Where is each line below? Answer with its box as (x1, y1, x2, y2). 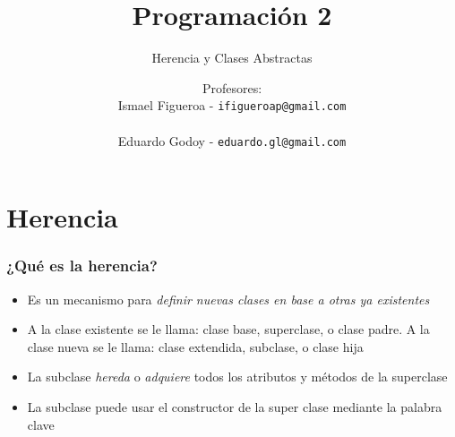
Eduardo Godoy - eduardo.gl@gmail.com (117, 131, 347, 150)
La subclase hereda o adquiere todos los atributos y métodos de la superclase (27, 367, 448, 386)
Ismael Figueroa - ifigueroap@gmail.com (117, 96, 347, 115)
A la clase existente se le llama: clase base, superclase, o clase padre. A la (27, 320, 430, 338)
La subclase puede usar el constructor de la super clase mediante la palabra (27, 398, 442, 416)
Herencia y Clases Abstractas (151, 48, 313, 67)
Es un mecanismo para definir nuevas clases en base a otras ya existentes (27, 289, 430, 308)
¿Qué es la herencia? (6, 254, 158, 277)
